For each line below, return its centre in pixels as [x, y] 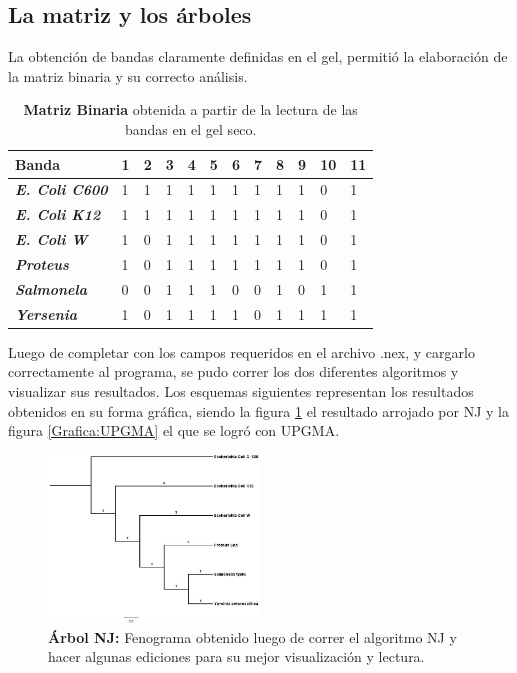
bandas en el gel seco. [190, 128]
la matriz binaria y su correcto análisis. [128, 75]
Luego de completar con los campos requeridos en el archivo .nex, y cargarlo [241, 351]
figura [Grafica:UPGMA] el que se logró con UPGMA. [174, 430]
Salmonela [51, 288]
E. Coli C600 [61, 189]
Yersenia [46, 313]
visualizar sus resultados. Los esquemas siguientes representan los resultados [241, 390]
